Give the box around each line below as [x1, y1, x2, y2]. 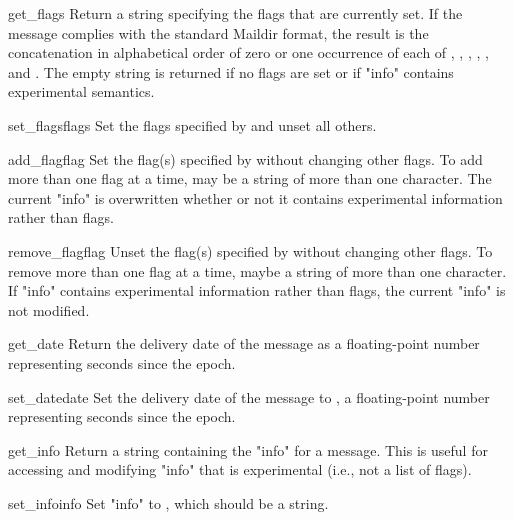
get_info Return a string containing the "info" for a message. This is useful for [8, 439, 488, 460]
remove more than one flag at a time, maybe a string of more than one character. [8, 260, 507, 281]
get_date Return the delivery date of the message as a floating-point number [8, 333, 480, 354]
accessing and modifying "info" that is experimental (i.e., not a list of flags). [8, 459, 472, 480]
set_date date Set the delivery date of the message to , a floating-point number [8, 386, 490, 407]
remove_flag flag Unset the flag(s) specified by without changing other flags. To [8, 240, 493, 261]
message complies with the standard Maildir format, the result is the [8, 22, 429, 43]
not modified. [8, 299, 90, 320]
